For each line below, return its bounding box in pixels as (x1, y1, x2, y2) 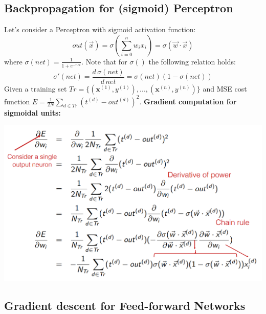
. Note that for (81, 56, 127, 66)
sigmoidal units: (4, 107, 61, 118)
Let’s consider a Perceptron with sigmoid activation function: (4, 24, 196, 35)
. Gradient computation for (139, 96, 237, 106)
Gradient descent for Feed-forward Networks (4, 297, 246, 313)
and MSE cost (203, 83, 247, 94)
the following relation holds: (148, 56, 236, 66)
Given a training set (4, 83, 67, 94)
